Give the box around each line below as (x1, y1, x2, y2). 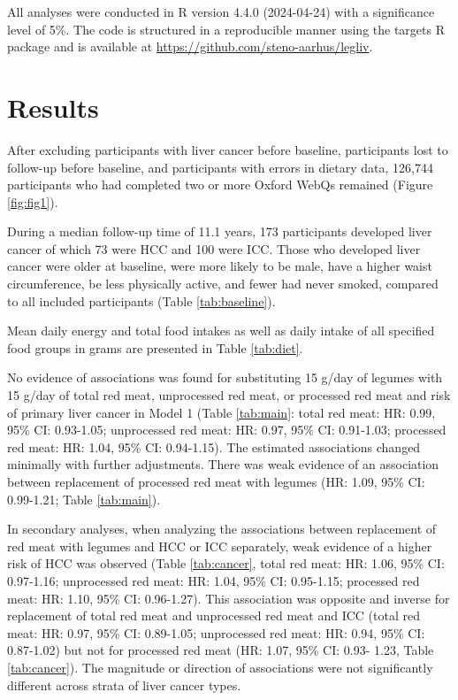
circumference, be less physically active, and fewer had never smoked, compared (7, 274, 439, 293)
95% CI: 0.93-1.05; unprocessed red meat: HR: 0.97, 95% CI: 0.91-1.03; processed (7, 420, 447, 439)
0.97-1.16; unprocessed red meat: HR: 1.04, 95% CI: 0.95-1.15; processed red (7, 571, 420, 589)
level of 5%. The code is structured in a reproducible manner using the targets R (7, 19, 445, 38)
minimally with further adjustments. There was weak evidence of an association (7, 455, 439, 473)
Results (7, 88, 99, 125)
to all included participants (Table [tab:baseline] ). (7, 291, 276, 310)
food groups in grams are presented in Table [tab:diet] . (7, 338, 303, 357)
